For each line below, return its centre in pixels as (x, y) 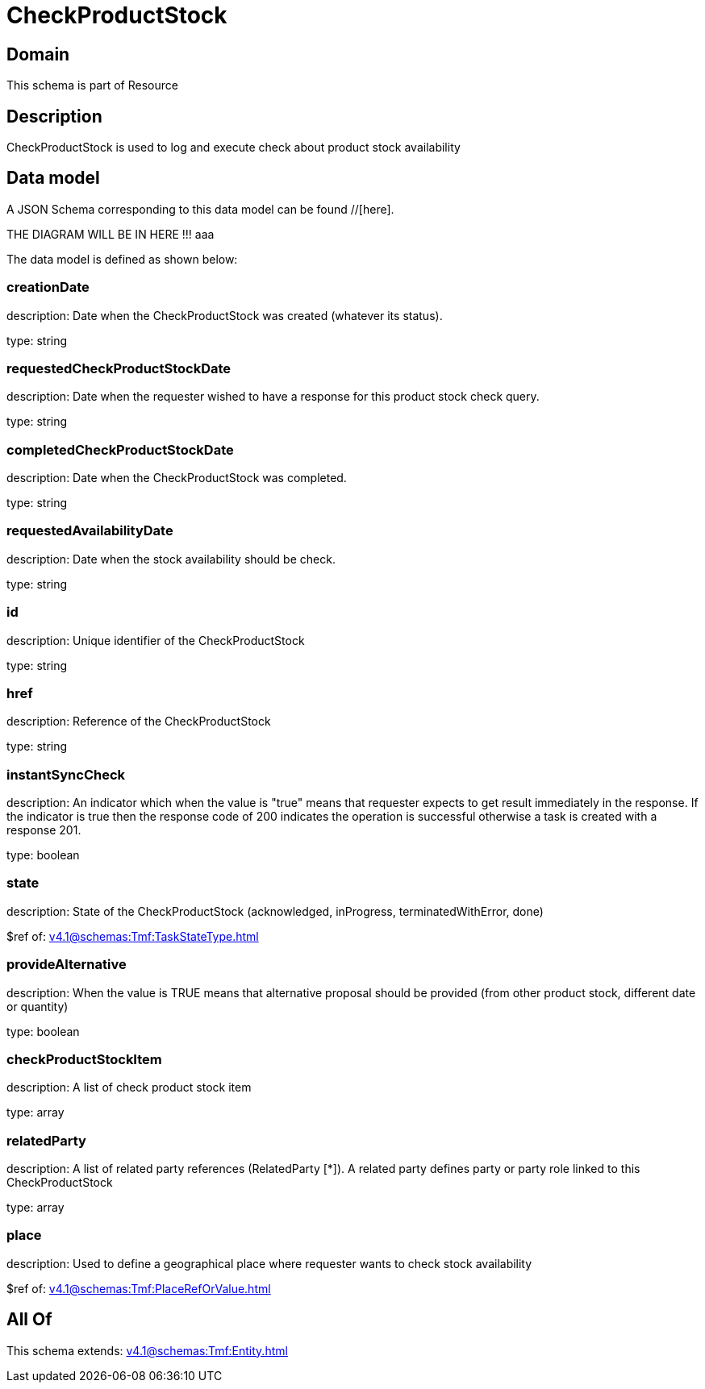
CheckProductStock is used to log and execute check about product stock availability (234, 148)
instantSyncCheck (66, 774)
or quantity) (38, 1006)
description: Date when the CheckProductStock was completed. (177, 478)
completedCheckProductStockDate (120, 449)
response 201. (44, 830)
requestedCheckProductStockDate (119, 368)
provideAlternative (67, 965)
